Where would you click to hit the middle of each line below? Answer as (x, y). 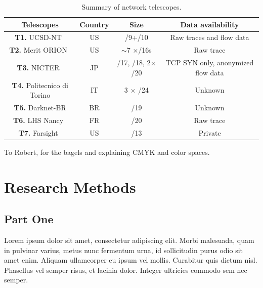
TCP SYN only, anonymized (210, 63)
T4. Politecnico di (40, 85)
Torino (40, 95)
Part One (29, 219)
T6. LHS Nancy (38, 120)
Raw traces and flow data (210, 37)
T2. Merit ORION (38, 50)
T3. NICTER (38, 67)
